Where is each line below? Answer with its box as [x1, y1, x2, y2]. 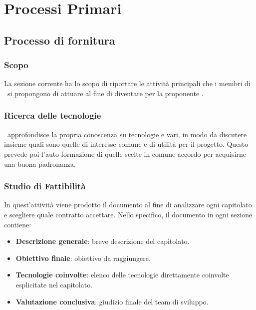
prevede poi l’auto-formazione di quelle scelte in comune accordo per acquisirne [4, 148, 246, 159]
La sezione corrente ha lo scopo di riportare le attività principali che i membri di [4, 78, 251, 89]
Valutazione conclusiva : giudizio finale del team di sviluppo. [15, 296, 209, 306]
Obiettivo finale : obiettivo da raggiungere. [15, 252, 151, 263]
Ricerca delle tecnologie [4, 109, 101, 122]
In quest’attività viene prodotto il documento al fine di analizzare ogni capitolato [4, 199, 252, 210]
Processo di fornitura [4, 32, 115, 48]
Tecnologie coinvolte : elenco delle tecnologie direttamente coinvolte [15, 269, 229, 280]
